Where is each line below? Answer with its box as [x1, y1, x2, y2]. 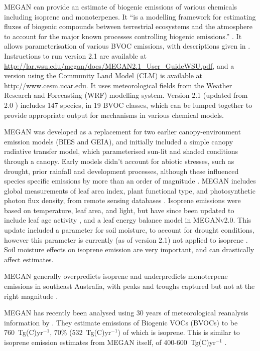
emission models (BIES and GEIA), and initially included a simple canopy [4, 136, 233, 146]
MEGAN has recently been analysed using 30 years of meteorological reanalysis [4, 307, 248, 318]
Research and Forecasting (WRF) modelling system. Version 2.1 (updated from [4, 90, 248, 100]
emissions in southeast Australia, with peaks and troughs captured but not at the [4, 281, 255, 291]
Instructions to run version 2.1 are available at [4, 50, 147, 61]
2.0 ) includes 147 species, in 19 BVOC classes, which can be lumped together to [4, 99, 252, 110]
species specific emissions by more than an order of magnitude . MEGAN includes [4, 175, 256, 186]
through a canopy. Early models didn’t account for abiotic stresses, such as [4, 155, 234, 166]
